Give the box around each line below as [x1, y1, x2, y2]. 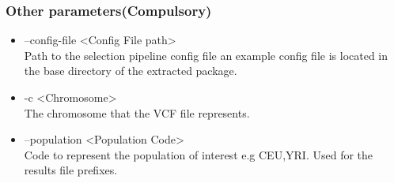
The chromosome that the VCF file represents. [24, 104, 250, 121]
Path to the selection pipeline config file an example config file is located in [24, 47, 388, 63]
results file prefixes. [24, 162, 118, 178]
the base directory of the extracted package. [24, 62, 237, 79]
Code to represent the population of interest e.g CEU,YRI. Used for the [24, 146, 373, 162]
